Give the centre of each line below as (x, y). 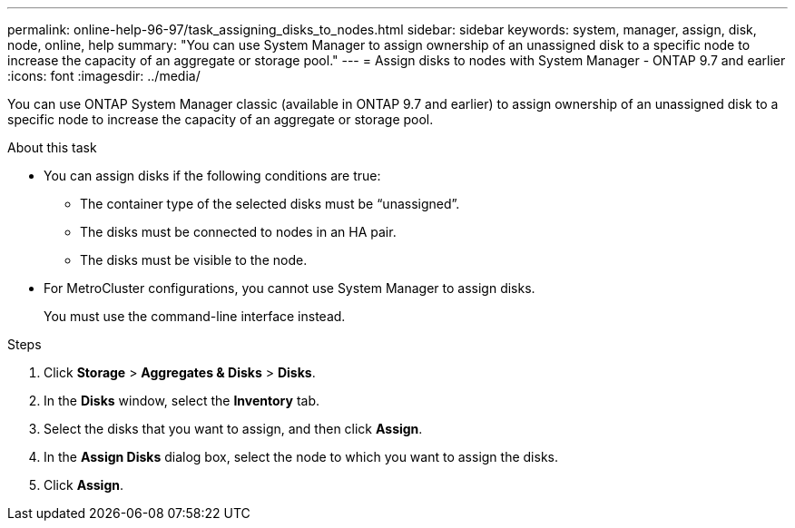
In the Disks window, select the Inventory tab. (182, 401)
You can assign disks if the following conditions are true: (212, 176)
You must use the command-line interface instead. (195, 316)
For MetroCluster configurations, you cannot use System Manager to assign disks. (290, 288)
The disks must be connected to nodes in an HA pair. (238, 232)
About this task (52, 147)
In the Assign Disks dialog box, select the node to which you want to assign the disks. (301, 457)
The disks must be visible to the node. (194, 260)
